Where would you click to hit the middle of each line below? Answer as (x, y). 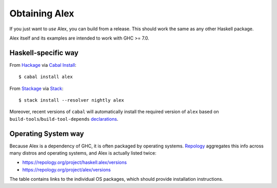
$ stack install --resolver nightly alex (71, 100)
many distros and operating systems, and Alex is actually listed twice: (83, 153)
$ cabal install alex (46, 77)
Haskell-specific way (44, 53)
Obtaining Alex (42, 13)
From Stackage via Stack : (36, 88)
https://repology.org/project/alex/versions (67, 170)
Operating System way (47, 134)
